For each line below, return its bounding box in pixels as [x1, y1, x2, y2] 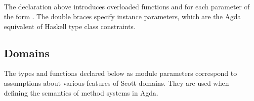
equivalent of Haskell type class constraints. [4, 21, 136, 31]
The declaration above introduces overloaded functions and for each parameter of [4, 1, 250, 12]
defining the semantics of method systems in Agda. [4, 87, 158, 98]
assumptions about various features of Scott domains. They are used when [4, 77, 229, 88]
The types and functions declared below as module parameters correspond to [4, 68, 237, 78]
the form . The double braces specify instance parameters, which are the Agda [4, 11, 241, 21]
